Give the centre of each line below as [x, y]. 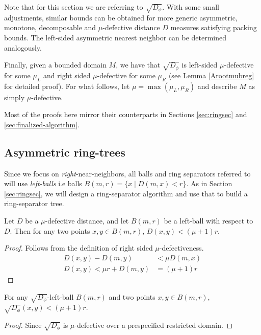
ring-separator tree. [34, 203]
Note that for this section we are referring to [74, 7]
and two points [132, 296]
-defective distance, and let [87, 221]
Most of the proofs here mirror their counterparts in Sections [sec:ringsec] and [126, 114]
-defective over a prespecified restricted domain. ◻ [154, 325]
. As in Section [209, 183]
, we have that [138, 65]
